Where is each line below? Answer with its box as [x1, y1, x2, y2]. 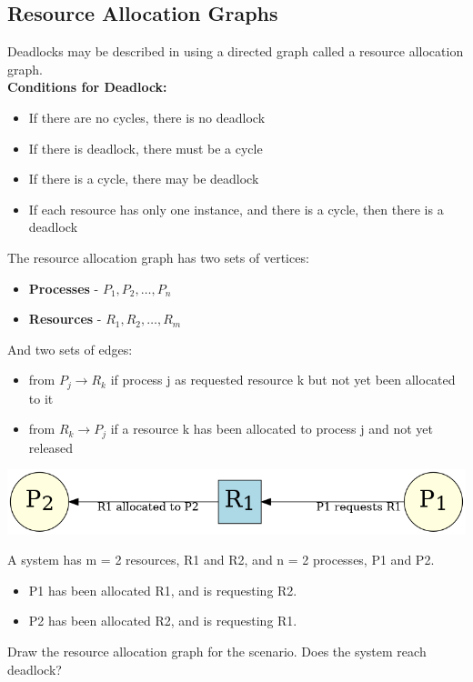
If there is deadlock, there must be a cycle [28, 138, 263, 157]
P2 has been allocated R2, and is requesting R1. [28, 611, 297, 630]
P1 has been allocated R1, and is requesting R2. [28, 580, 297, 599]
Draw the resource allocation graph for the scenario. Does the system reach [7, 642, 427, 661]
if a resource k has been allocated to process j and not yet [110, 419, 433, 438]
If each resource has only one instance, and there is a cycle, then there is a [28, 199, 444, 218]
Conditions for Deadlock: [7, 77, 167, 96]
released [28, 437, 74, 456]
